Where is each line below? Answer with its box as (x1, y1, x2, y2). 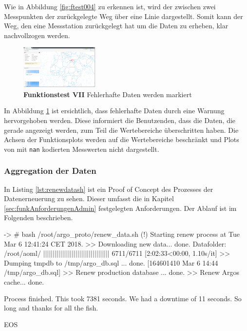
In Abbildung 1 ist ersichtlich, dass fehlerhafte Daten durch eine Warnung (4, 105, 225, 116)
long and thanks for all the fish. (4, 303, 98, 313)
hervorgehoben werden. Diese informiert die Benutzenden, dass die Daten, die (4, 115, 236, 125)
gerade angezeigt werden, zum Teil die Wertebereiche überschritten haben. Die (4, 124, 239, 135)
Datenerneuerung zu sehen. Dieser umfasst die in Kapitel (4, 193, 174, 204)
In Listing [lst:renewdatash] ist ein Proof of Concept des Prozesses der (4, 184, 213, 194)
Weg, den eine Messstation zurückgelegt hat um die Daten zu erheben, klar (4, 21, 228, 31)
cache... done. (4, 277, 44, 287)
